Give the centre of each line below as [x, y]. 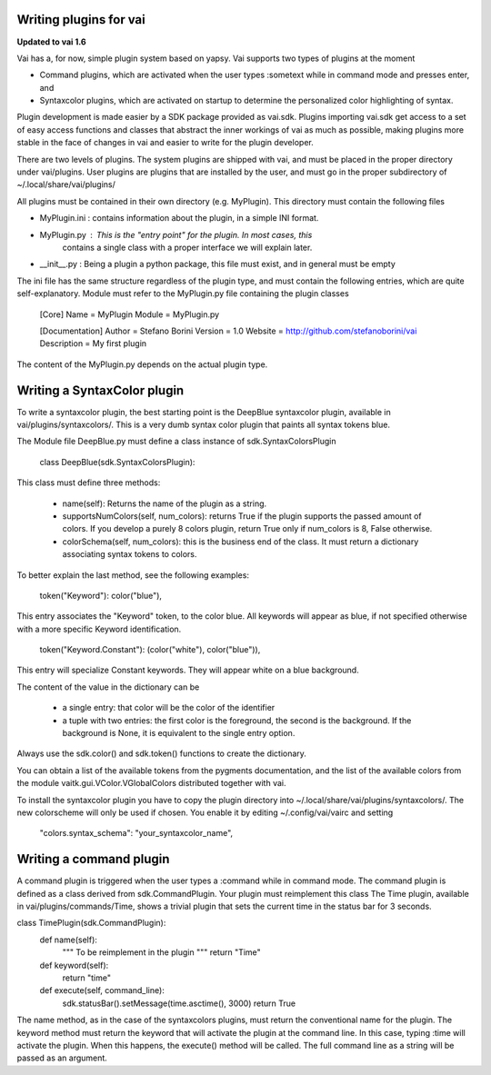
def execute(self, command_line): [102, 990]
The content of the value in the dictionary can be [108, 687]
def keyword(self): [74, 965]
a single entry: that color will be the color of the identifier [169, 708]
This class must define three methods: [89, 483]
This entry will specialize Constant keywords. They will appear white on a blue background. [188, 670]
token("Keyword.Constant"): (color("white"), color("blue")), [150, 650]
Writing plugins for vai [81, 20]
